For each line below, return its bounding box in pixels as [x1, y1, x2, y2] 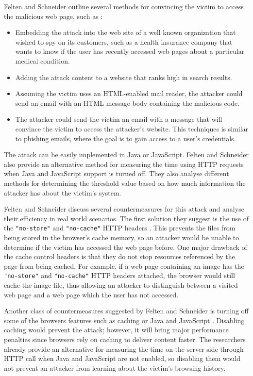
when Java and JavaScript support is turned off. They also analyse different [4, 168, 229, 179]
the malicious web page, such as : [4, 11, 103, 21]
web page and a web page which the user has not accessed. [4, 289, 179, 299]
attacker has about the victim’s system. [4, 187, 121, 197]
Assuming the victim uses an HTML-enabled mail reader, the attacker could [15, 88, 243, 98]
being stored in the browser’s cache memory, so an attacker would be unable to [4, 232, 239, 242]
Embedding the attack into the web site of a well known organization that [15, 27, 236, 37]
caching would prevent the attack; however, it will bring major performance [4, 325, 229, 335]
